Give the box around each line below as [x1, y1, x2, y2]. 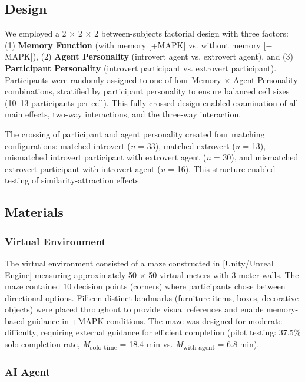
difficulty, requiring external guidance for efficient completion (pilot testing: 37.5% [5, 326, 301, 338]
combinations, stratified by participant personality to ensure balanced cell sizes [5, 85, 290, 97]
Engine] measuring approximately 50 [5, 268, 137, 281]
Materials [5, 203, 64, 221]
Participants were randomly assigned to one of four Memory [5, 73, 221, 85]
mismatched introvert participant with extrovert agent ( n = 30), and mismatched [5, 151, 299, 163]
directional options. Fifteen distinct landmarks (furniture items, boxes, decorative [5, 291, 299, 304]
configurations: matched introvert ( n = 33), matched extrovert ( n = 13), [5, 139, 266, 152]
